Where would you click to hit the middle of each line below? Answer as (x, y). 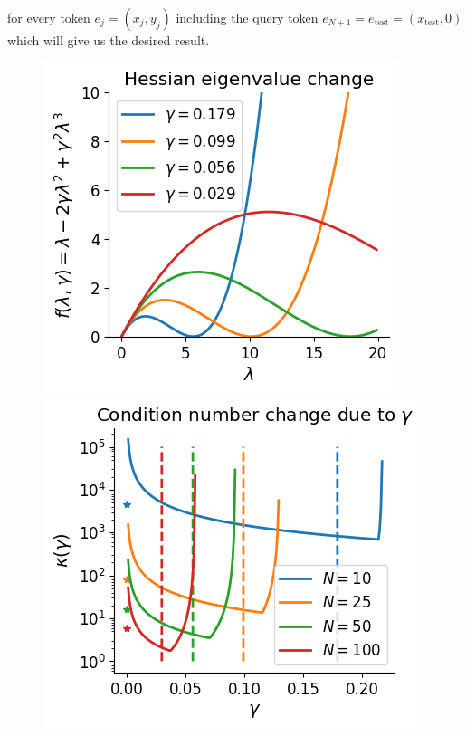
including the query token (247, 17)
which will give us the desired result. (109, 40)
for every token (49, 17)
